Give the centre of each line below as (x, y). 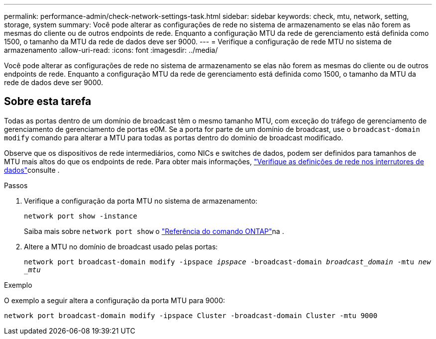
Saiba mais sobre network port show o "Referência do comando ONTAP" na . (154, 231)
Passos (16, 185)
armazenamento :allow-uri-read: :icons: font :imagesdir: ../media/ (111, 50)
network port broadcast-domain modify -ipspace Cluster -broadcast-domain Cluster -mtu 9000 (191, 315)
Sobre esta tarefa (48, 102)
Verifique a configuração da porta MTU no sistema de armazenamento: (141, 201)
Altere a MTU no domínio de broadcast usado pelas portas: (121, 246)
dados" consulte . (32, 170)
